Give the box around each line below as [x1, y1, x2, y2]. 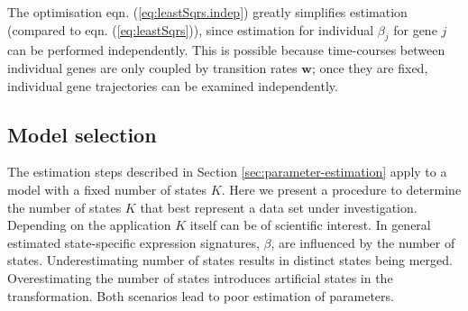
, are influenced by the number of [271, 233, 455, 252]
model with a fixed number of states [7, 179, 207, 198]
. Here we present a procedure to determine [221, 179, 462, 198]
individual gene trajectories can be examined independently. [7, 76, 338, 95]
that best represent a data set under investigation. [140, 197, 418, 216]
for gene [393, 20, 437, 39]
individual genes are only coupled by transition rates [7, 58, 298, 77]
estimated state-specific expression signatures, [7, 233, 260, 252]
